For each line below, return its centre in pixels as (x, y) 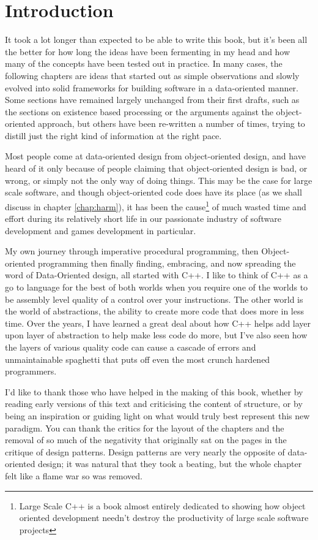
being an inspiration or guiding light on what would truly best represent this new (157, 416)
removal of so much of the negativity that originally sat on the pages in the (146, 440)
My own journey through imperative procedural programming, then (132, 251)
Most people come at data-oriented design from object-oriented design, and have (155, 156)
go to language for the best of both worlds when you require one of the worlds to (157, 287)
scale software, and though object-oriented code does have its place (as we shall (153, 192)
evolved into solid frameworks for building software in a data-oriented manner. (152, 87)
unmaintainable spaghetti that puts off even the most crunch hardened (138, 359)
